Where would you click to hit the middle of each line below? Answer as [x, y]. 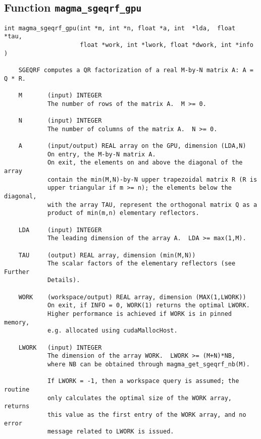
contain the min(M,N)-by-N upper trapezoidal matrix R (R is [152, 179]
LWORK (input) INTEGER [60, 347]
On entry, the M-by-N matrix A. [101, 154]
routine [17, 390]
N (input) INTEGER [60, 121]
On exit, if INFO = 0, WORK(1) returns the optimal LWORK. [148, 306]
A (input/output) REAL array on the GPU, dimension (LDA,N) [132, 146]
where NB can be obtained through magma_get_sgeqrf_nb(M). [148, 365]
